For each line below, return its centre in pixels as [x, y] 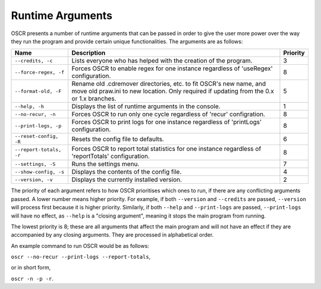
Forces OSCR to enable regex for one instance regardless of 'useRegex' [172, 68]
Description [89, 53]
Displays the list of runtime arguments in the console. [146, 106]
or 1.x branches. [94, 99]
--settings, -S [35, 164]
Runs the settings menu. [106, 164]
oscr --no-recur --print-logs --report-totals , [81, 257]
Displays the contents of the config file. [127, 172]
